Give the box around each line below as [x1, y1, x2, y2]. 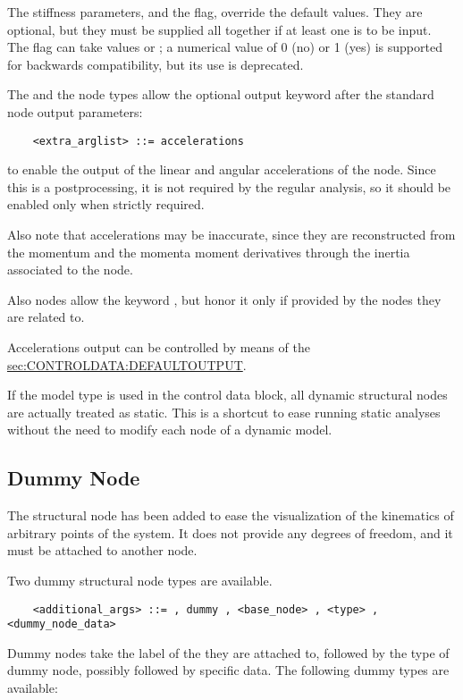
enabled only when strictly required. [7, 195, 205, 214]
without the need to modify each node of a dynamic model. [7, 420, 333, 439]
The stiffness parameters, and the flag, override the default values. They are [7, 3, 423, 21]
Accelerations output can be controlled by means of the [7, 337, 310, 356]
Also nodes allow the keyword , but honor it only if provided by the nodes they [7, 290, 442, 308]
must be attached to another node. [7, 541, 198, 560]
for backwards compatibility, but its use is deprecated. [7, 55, 304, 73]
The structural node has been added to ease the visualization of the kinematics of [7, 506, 454, 525]
